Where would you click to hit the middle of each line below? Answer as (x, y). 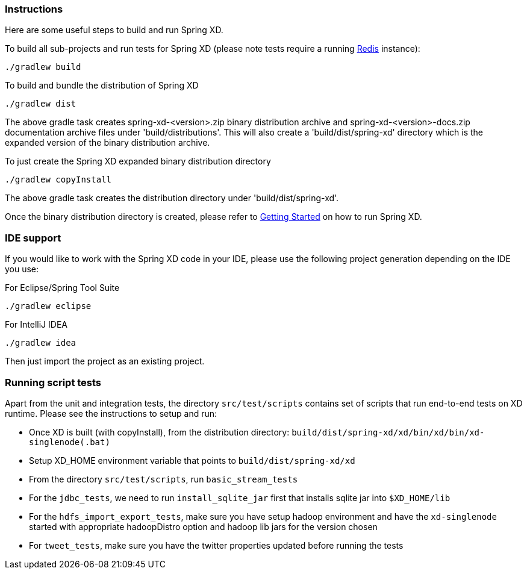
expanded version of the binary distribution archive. (108, 143)
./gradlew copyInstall (58, 180)
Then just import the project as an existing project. (105, 361)
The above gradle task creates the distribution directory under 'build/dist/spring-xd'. (172, 198)
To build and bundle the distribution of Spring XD (102, 86)
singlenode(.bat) (70, 442)
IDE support (33, 238)
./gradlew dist (41, 104)
